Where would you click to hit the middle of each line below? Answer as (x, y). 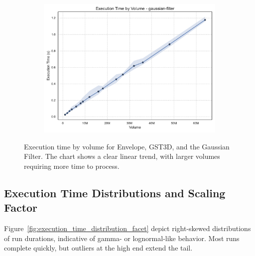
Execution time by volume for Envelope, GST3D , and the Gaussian (127, 146)
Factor (21, 207)
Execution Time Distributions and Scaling (115, 192)
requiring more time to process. (72, 166)
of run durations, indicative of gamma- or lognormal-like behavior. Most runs (122, 238)
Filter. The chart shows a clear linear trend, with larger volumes (122, 156)
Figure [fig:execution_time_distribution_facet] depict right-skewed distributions (127, 228)
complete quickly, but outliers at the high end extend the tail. (98, 248)
